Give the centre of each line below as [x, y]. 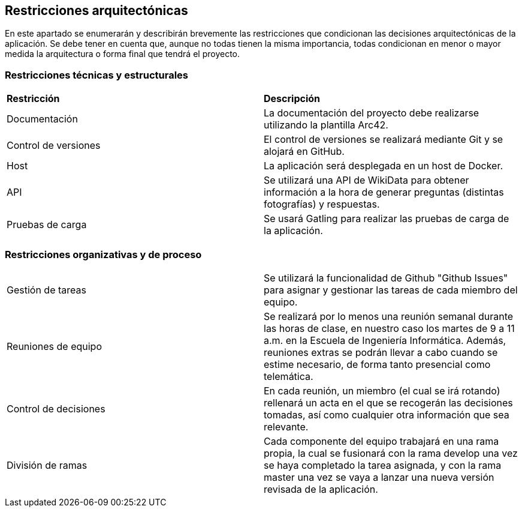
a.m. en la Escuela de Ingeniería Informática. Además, [385, 340]
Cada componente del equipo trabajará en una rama [381, 441]
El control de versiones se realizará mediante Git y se [384, 140]
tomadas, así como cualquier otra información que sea [387, 414]
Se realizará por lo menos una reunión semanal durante [389, 316]
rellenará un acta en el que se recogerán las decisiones [388, 402]
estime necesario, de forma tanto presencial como [377, 364]
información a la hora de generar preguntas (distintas [384, 192]
